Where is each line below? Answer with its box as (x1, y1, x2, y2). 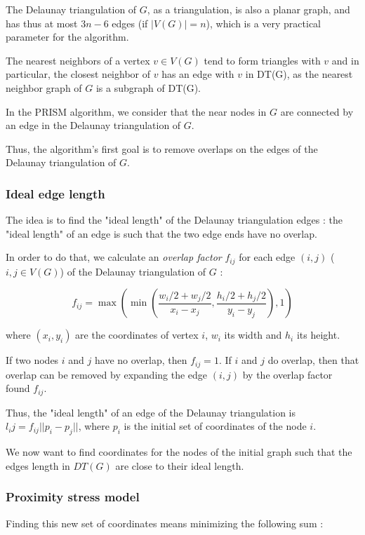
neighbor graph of (6, 80, 82, 95)
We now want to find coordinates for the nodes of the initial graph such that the (6, 445, 352, 459)
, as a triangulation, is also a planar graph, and (147, 2, 350, 16)
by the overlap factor (242, 367, 333, 381)
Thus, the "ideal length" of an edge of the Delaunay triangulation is (6, 405, 296, 419)
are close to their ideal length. (115, 458, 244, 473)
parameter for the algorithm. (6, 29, 129, 44)
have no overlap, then (94, 353, 187, 367)
